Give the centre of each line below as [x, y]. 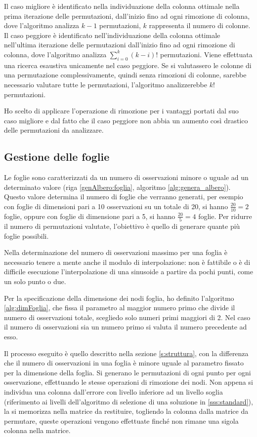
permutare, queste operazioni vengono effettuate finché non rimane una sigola [121, 420]
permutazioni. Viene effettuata [206, 54]
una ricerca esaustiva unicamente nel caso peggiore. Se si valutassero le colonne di [128, 65]
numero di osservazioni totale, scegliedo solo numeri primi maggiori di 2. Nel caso [127, 317]
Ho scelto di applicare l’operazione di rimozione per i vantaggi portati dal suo [121, 111]
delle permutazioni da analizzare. [54, 130]
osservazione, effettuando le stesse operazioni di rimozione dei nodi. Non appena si [128, 382]
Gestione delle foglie [57, 157]
